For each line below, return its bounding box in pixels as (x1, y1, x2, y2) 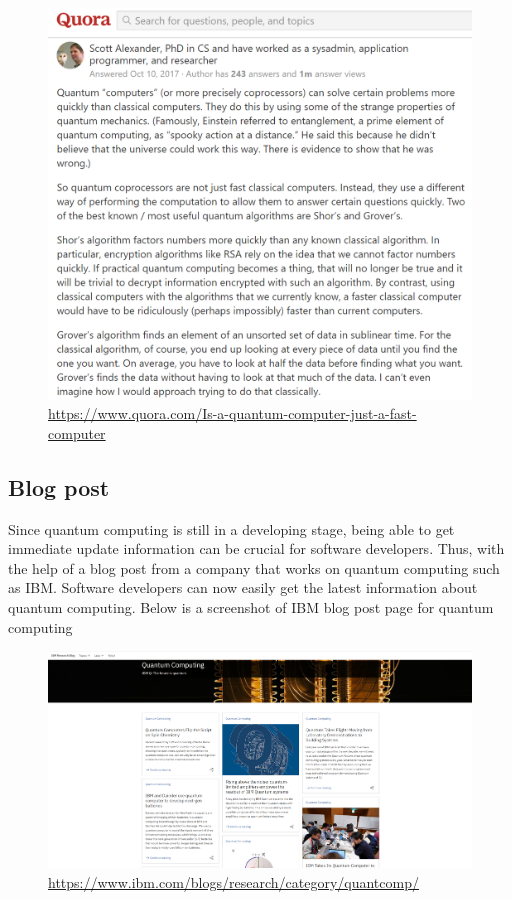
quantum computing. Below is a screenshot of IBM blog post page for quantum (8, 597, 494, 618)
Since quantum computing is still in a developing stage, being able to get (8, 518, 455, 539)
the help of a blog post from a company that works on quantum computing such (8, 557, 500, 578)
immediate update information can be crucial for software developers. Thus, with (8, 538, 505, 559)
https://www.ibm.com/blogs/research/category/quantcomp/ (48, 871, 419, 892)
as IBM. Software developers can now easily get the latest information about (8, 577, 478, 598)
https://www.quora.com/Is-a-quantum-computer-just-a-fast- (48, 403, 417, 424)
